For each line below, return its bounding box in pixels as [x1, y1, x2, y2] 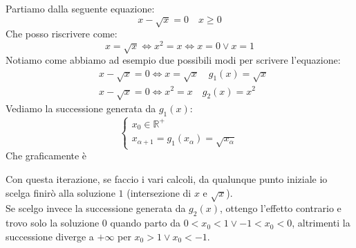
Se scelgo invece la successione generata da [6, 201, 186, 215]
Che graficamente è [6, 148, 87, 163]
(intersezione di [127, 185, 191, 200]
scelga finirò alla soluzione [6, 185, 115, 200]
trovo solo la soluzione [6, 215, 100, 230]
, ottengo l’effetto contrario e [219, 201, 341, 215]
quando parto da [110, 215, 181, 230]
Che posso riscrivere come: [6, 26, 118, 40]
